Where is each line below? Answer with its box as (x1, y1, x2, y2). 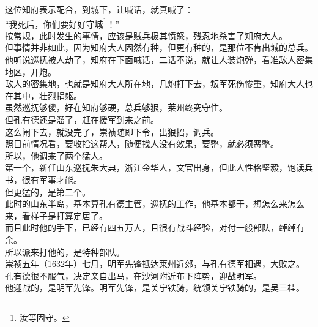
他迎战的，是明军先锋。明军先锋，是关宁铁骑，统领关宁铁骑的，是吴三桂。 (5, 281, 305, 294)
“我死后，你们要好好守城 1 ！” (5, 15, 120, 30)
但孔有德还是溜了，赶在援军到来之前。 (5, 113, 159, 126)
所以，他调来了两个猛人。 (5, 149, 108, 162)
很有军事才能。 (21, 173, 82, 186)
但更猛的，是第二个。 (5, 185, 91, 198)
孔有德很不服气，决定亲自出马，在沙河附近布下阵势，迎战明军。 (5, 269, 262, 282)
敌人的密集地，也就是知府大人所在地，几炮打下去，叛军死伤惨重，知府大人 (5, 77, 305, 90)
